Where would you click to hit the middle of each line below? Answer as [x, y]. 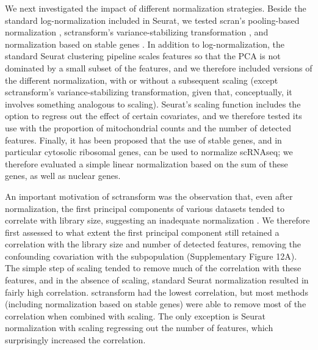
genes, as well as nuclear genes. [63, 176]
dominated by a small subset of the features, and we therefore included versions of [159, 67]
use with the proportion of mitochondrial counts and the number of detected [148, 127]
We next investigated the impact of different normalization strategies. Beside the [156, 8]
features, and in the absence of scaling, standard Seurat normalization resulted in [157, 280]
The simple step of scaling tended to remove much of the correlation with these [153, 268]
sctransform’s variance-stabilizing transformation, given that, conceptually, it [149, 92]
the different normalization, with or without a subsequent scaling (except [142, 80]
